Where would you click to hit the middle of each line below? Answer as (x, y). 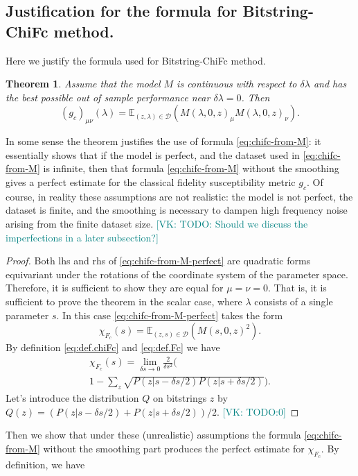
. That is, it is (297, 288)
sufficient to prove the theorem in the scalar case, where (124, 301)
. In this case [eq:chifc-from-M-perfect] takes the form (170, 315)
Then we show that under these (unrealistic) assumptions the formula (153, 435)
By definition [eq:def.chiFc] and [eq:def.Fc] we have (113, 347)
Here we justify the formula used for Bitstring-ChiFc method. (136, 60)
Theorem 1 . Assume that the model (83, 84)
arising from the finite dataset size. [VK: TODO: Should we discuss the (157, 223)
